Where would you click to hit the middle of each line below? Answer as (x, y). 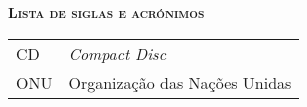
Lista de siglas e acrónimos (106, 12)
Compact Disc (117, 53)
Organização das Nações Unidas (180, 82)
